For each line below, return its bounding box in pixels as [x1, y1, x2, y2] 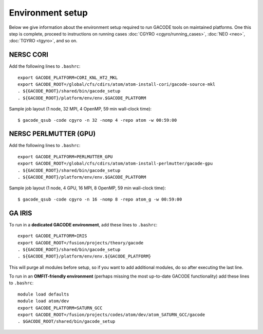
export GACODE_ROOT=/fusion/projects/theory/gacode [18, 240, 144, 245]
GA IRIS [9, 209, 33, 217]
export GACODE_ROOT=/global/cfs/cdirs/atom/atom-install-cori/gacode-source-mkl [18, 82, 216, 87]
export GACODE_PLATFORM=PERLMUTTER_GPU [18, 154, 113, 159]
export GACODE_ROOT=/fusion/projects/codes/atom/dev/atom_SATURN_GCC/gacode [18, 312, 206, 317]
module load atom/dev [18, 298, 69, 304]
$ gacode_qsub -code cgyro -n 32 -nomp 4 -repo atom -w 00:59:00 [18, 117, 177, 123]
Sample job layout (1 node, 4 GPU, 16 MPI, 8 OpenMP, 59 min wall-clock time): [9, 185, 166, 191]
